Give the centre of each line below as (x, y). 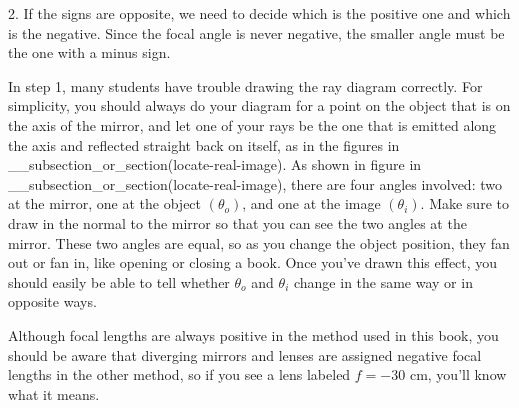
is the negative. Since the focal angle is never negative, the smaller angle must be (256, 32)
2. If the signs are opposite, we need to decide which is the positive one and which (259, 13)
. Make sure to (464, 203)
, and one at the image (311, 203)
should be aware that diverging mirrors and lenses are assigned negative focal (245, 354)
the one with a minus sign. (89, 52)
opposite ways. (52, 301)
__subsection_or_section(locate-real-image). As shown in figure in (215, 164)
